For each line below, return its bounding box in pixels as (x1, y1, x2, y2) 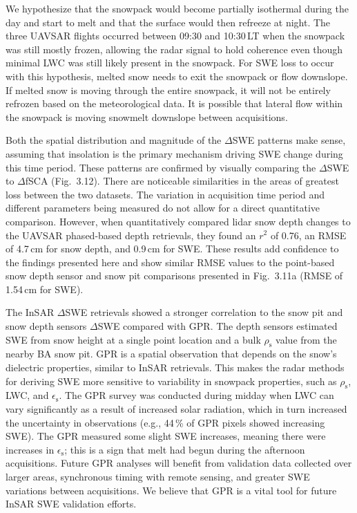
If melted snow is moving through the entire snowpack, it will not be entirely (6, 82, 331, 97)
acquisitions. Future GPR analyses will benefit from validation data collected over (6, 456, 352, 470)
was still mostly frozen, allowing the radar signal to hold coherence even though (6, 41, 343, 56)
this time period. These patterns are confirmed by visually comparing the (6, 160, 316, 174)
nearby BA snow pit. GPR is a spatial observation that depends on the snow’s (6, 346, 337, 361)
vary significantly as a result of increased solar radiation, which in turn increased (6, 402, 347, 416)
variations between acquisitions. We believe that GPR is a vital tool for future (6, 483, 337, 497)
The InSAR (6, 305, 55, 319)
